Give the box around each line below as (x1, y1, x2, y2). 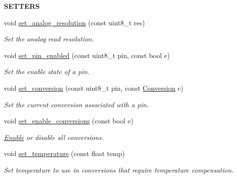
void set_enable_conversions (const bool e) (4, 116, 133, 126)
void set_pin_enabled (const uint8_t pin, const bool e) (4, 50, 170, 60)
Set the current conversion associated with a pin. (4, 99, 149, 109)
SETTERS (4, 1, 40, 11)
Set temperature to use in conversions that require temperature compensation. (4, 164, 234, 175)
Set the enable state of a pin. (4, 66, 90, 77)
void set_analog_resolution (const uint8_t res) (4, 17, 145, 27)
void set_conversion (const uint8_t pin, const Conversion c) (4, 82, 183, 93)
